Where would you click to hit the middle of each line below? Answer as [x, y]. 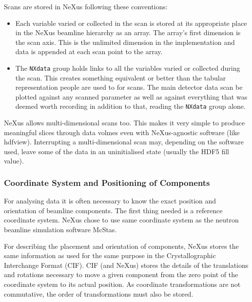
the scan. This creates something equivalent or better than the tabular [121, 77]
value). [14, 161]
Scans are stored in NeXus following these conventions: [86, 6]
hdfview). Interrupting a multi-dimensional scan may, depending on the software [124, 142]
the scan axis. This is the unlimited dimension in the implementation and [125, 42]
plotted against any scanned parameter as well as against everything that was [131, 96]
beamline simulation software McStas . [60, 230]
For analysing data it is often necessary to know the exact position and [110, 201]
